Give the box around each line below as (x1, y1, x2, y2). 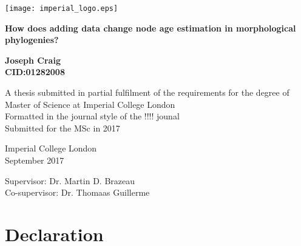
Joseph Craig (5, 53, 61, 66)
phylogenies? (5, 33, 59, 46)
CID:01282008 (5, 65, 65, 78)
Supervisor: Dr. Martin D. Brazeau (5, 174, 135, 187)
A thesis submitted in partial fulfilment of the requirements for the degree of (5, 86, 289, 99)
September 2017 (5, 154, 64, 166)
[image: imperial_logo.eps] (5, 4, 118, 13)
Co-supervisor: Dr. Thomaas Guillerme (5, 186, 150, 199)
